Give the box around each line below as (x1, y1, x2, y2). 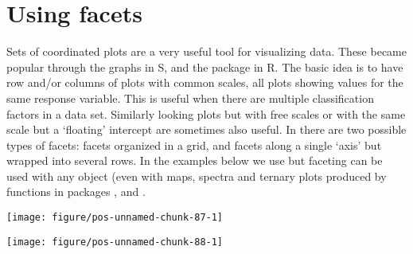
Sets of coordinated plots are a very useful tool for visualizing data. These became (6, 43, 407, 60)
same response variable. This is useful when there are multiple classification (6, 89, 374, 106)
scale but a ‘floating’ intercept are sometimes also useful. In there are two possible (6, 121, 407, 138)
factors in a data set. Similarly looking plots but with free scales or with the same (6, 105, 406, 122)
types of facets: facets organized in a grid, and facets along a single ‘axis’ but (6, 136, 382, 153)
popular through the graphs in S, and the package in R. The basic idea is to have (6, 58, 403, 75)
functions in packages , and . (6, 183, 146, 200)
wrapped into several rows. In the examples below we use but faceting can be (6, 152, 383, 169)
